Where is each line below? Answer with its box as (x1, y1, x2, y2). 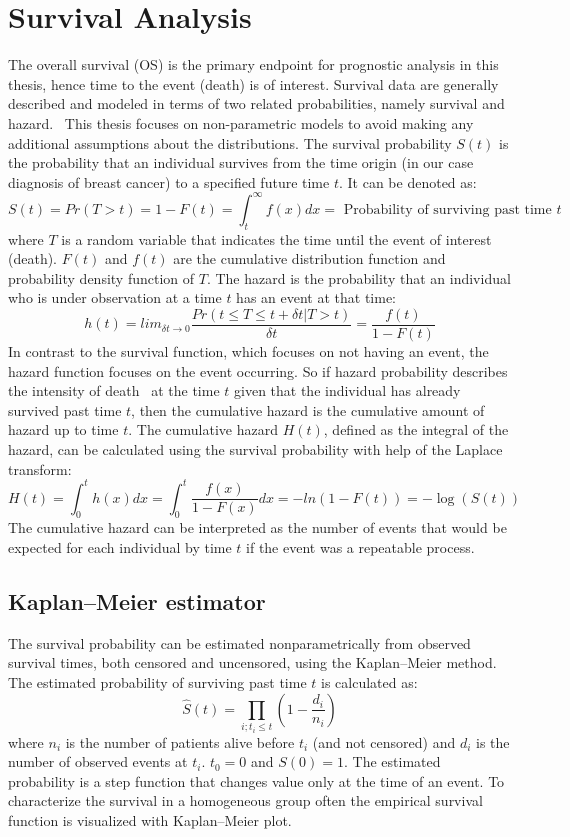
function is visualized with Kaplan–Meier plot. (8, 809, 292, 830)
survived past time (8, 399, 122, 420)
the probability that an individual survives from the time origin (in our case (8, 152, 474, 173)
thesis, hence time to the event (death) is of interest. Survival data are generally (8, 73, 499, 94)
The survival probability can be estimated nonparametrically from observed (8, 632, 471, 653)
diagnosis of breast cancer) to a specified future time (8, 171, 330, 192)
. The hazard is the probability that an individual (206, 267, 511, 288)
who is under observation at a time (8, 287, 222, 308)
